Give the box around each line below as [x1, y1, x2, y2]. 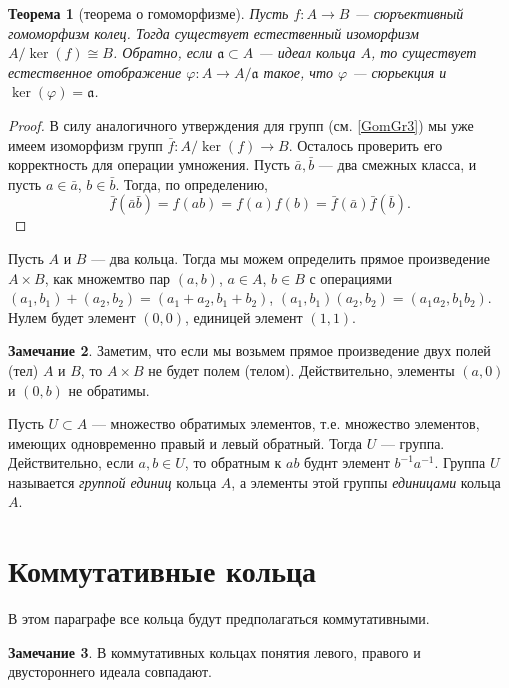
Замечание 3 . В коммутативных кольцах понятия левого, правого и [8, 641, 421, 662]
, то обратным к [184, 452, 282, 473]
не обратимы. [68, 379, 150, 400]
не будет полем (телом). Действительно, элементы [148, 359, 455, 380]
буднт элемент [304, 452, 390, 473]
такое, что [263, 61, 334, 82]
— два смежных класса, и [318, 154, 477, 175]
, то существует [370, 42, 477, 63]
